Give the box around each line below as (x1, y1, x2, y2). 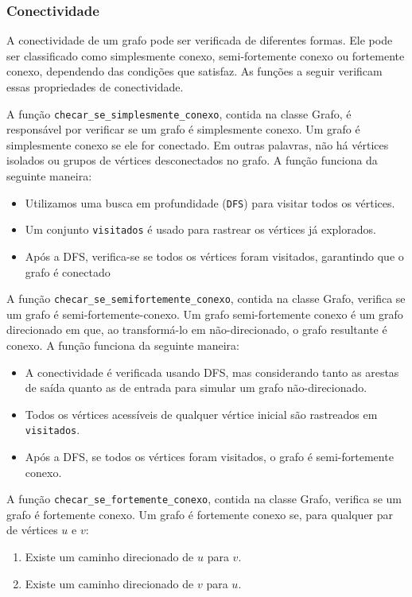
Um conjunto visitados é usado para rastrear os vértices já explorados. (25, 221, 376, 238)
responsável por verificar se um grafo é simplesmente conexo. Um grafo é (6, 121, 360, 138)
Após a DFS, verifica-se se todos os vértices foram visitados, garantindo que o (25, 247, 404, 264)
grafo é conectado (25, 263, 111, 280)
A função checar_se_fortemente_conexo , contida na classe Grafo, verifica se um (6, 490, 402, 507)
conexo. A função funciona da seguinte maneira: (6, 336, 239, 353)
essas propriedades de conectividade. (6, 79, 184, 95)
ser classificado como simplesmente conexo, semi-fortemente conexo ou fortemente (6, 47, 405, 64)
